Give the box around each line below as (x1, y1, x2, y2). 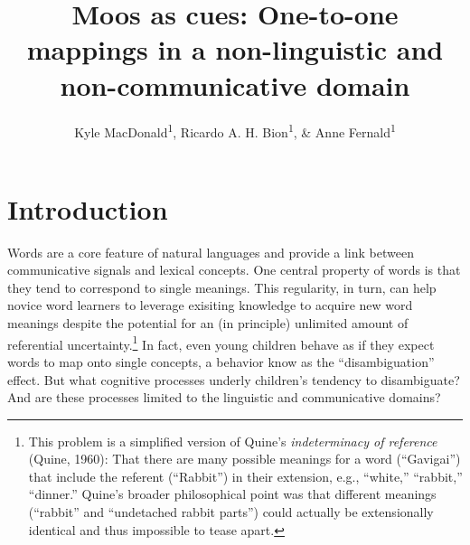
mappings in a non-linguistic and (26, 31, 444, 68)
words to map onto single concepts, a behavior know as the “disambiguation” (7, 352, 435, 371)
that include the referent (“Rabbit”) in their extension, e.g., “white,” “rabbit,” (28, 466, 463, 485)
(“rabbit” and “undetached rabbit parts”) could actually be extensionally (28, 503, 434, 522)
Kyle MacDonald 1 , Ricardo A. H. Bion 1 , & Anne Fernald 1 (74, 119, 396, 141)
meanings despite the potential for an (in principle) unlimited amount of (7, 314, 409, 333)
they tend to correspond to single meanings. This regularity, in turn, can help (7, 277, 437, 296)
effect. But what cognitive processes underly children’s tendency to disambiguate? (7, 370, 460, 389)
